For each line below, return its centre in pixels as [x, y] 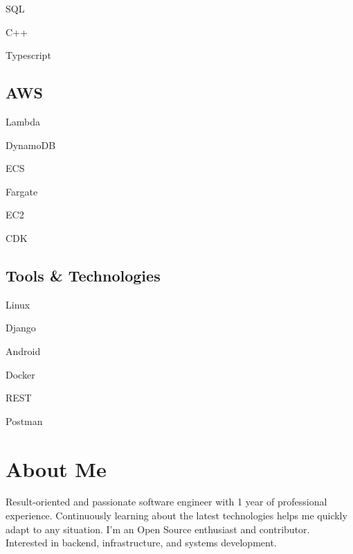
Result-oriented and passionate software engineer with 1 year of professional [166, 502]
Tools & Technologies [83, 275]
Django [21, 328]
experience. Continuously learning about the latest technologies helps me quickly [176, 516]
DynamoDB [31, 145]
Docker [20, 374]
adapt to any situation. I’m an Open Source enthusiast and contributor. [158, 529]
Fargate [22, 191]
